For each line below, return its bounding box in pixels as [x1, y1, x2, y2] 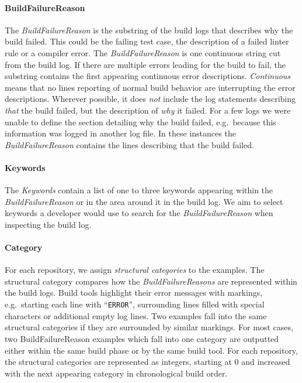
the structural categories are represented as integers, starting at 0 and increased [5, 355, 290, 368]
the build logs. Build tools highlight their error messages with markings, [5, 286, 263, 299]
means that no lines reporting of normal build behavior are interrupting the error [5, 81, 296, 93]
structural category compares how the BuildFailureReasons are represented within [5, 275, 297, 287]
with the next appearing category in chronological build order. [5, 367, 228, 379]
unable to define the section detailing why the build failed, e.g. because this [5, 115, 276, 128]
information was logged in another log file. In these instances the [5, 127, 236, 139]
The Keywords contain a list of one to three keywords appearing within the [5, 184, 273, 196]
